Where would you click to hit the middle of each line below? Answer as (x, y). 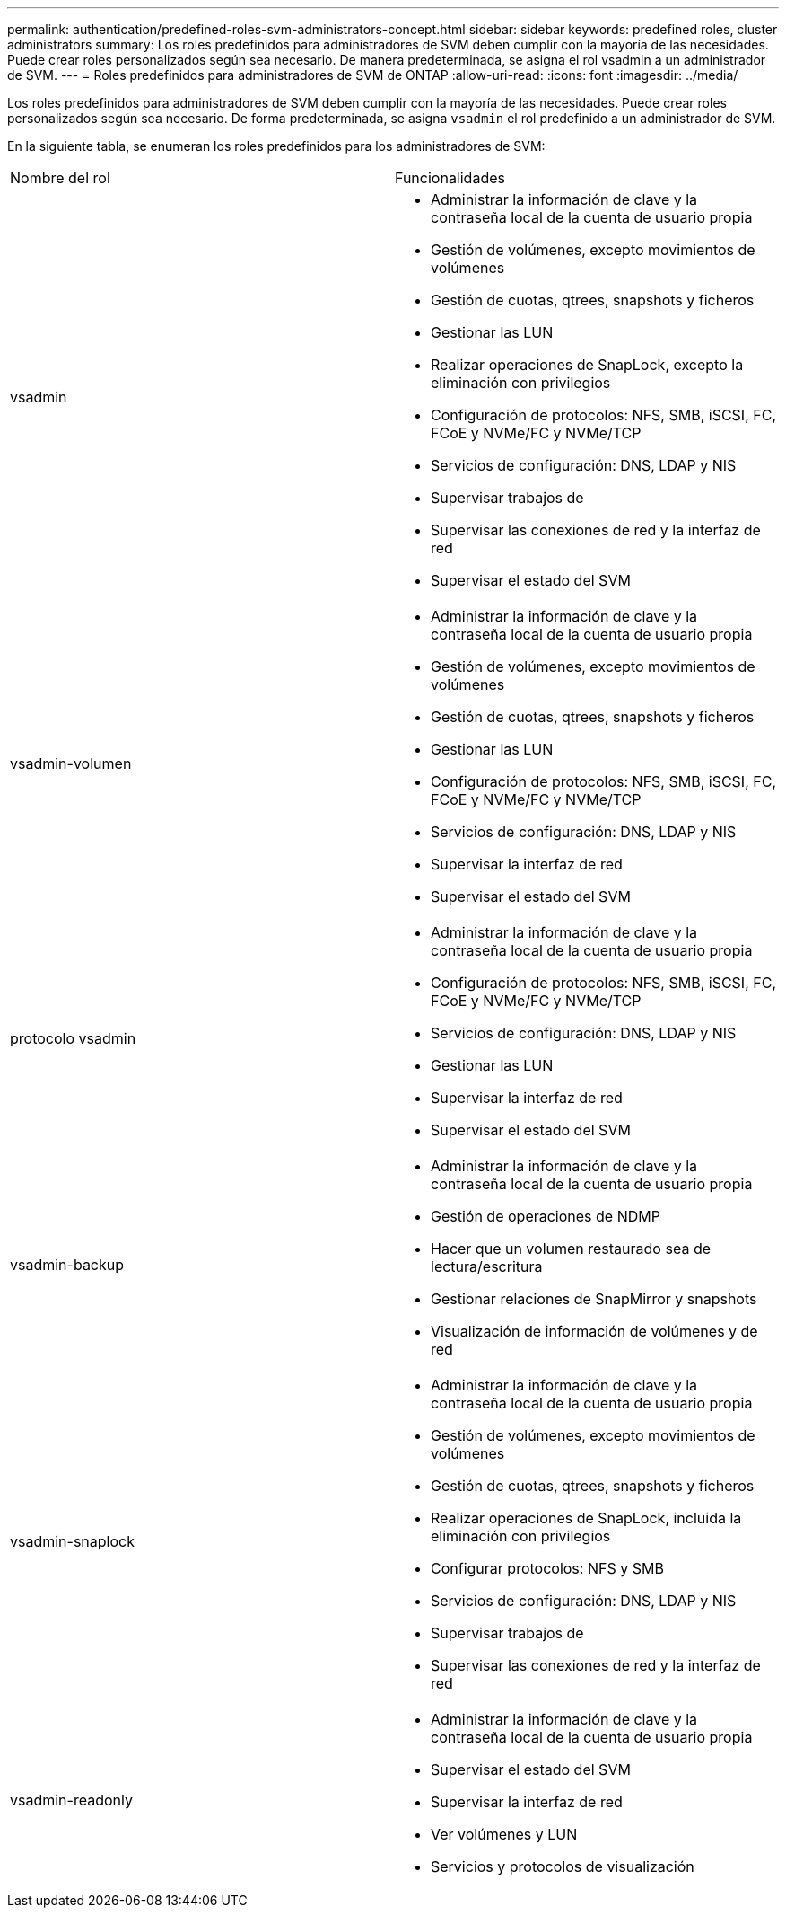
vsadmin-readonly (71, 1800)
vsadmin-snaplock (72, 1541)
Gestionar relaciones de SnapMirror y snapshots (594, 1299)
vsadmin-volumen (71, 763)
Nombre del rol (60, 178)
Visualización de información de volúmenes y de (594, 1331)
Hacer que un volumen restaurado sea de (571, 1249)
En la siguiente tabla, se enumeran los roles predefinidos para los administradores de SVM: (276, 146)
